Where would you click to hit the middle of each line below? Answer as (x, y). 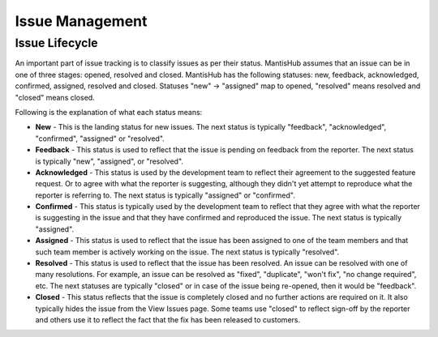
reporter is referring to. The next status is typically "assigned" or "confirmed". (165, 195)
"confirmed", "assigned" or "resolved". (100, 139)
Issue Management (81, 21)
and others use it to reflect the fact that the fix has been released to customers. (167, 319)
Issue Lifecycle (56, 43)
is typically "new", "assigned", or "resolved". (109, 161)
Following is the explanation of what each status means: (109, 112)
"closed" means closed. (55, 97)
